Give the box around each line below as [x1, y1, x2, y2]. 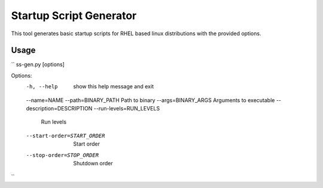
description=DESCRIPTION [26, 105, 93, 112]
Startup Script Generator [11, 9, 137, 22]
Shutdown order [73, 159, 113, 167]
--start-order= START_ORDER [26, 132, 105, 139]
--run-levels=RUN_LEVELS [93, 105, 160, 112]
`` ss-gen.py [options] [11, 61, 65, 68]
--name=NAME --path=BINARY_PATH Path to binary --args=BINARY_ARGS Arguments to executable [26, 96, 275, 104]
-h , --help [26, 84, 58, 90]
